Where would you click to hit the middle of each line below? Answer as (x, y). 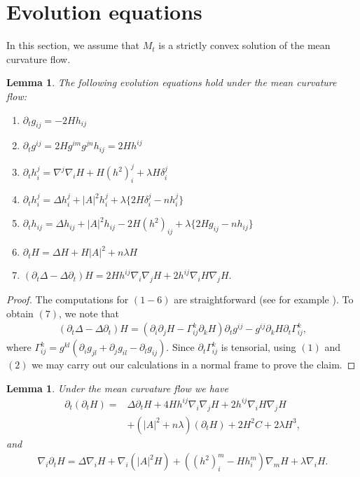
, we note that (89, 313)
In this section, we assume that (73, 45)
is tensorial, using (258, 347)
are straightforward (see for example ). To (264, 299)
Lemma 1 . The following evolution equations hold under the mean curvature (172, 82)
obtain (20, 313)
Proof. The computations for (68, 299)
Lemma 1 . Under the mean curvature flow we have (117, 388)
